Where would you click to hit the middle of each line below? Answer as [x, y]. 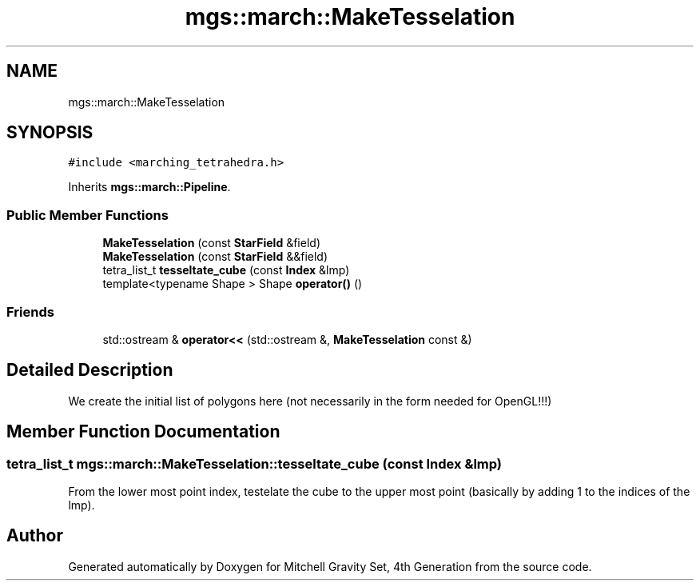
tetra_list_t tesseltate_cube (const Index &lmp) [226, 270]
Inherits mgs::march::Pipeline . [149, 187]
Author [35, 536]
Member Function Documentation [143, 432]
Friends [30, 311]
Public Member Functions [87, 215]
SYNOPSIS [50, 133]
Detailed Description [90, 370]
